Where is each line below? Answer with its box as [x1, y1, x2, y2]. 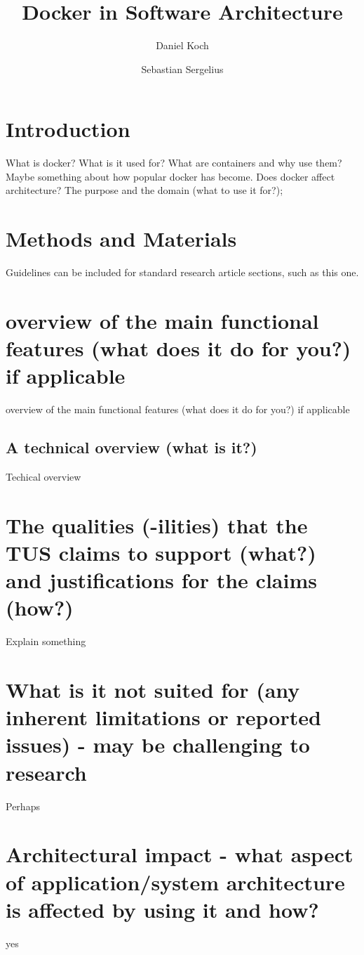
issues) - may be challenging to [6, 730, 310, 759]
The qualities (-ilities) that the [6, 510, 308, 539]
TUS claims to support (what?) [6, 538, 316, 567]
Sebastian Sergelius [141, 61, 224, 76]
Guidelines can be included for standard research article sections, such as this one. [6, 265, 359, 280]
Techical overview [6, 469, 81, 484]
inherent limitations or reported [6, 703, 321, 732]
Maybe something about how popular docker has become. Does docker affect [6, 169, 335, 183]
